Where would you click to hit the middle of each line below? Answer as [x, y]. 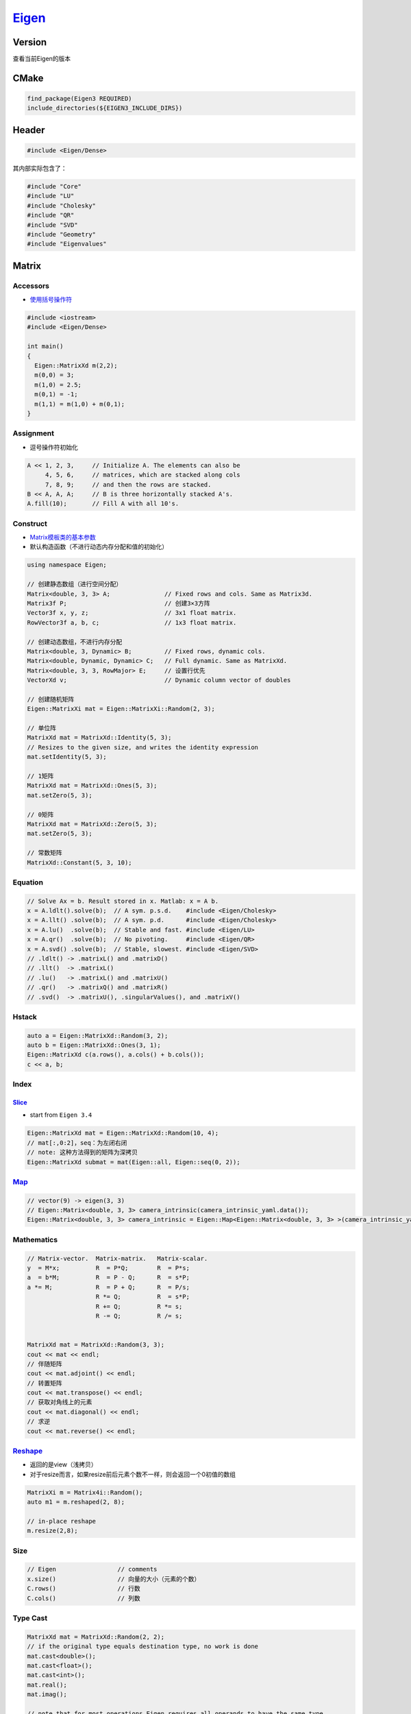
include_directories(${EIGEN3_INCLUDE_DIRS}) [105, 108]
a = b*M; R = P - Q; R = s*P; [108, 1278]
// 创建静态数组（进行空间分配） [75, 584]
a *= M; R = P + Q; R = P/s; [108, 1287]
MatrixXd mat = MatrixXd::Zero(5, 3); [92, 824]
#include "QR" [51, 215]
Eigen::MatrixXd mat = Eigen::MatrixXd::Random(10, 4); [123, 1133]
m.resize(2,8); [52, 1531]
